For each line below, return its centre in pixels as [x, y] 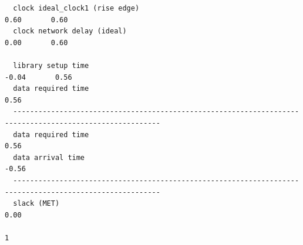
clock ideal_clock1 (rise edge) [76, 8]
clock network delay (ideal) [70, 31]
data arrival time [49, 157]
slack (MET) [36, 204]
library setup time [51, 65]
